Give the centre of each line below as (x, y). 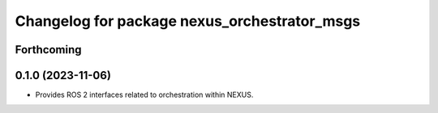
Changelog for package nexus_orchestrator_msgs (188, 21)
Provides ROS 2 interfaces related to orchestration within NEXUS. (144, 95)
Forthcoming (48, 50)
